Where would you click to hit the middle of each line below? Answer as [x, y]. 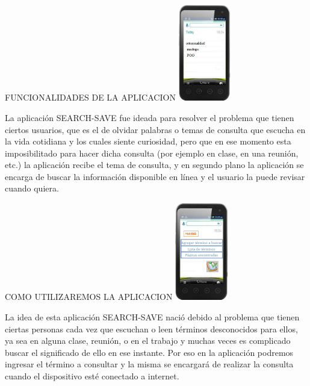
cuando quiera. [32, 188]
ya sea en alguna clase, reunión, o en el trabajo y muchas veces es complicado [148, 341]
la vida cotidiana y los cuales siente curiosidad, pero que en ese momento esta [148, 141]
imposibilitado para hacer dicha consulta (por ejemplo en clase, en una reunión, [152, 153]
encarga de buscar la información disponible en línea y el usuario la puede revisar [155, 176]
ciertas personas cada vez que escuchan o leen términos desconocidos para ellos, [151, 328]
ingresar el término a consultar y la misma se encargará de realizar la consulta [149, 364]
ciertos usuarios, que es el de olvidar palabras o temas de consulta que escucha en [155, 129]
